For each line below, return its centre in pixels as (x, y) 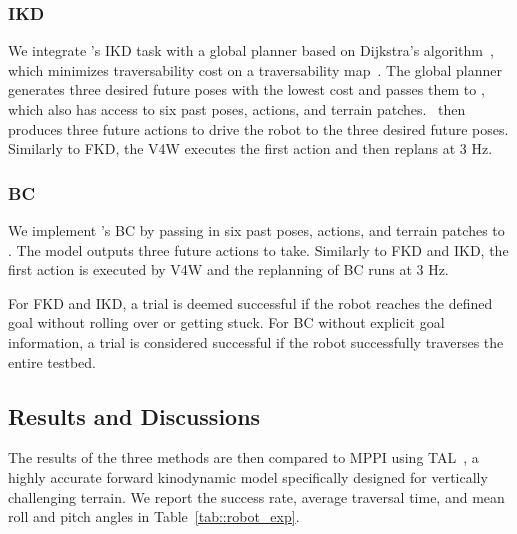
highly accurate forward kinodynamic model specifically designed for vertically (248, 476)
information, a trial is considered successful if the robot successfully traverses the (256, 341)
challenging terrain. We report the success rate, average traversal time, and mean (256, 496)
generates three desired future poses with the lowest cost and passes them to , (246, 89)
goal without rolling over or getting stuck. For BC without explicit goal (226, 322)
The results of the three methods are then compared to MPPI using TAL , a (243, 457)
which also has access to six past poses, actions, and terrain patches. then (237, 109)
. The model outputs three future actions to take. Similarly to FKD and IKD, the (258, 249)
